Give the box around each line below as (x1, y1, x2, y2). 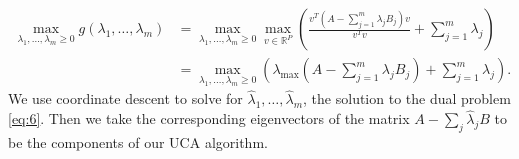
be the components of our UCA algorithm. (8, 132, 268, 153)
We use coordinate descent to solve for (8, 88, 243, 109)
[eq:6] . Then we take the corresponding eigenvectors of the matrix (8, 108, 410, 129)
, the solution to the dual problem (303, 88, 511, 109)
